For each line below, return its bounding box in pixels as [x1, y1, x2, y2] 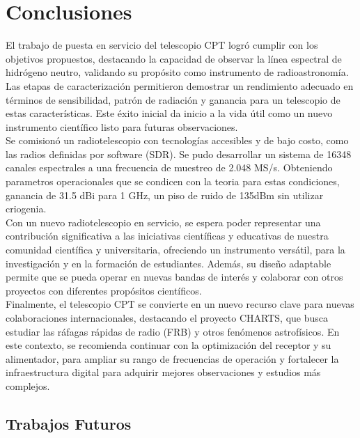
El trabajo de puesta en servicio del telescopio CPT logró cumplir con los [6, 38, 318, 52]
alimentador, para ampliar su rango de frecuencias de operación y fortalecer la [6, 351, 339, 366]
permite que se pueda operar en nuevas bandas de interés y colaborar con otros [6, 269, 343, 284]
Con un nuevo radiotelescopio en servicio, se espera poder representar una [6, 214, 321, 229]
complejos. [6, 378, 50, 393]
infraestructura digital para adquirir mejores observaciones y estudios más [6, 365, 321, 380]
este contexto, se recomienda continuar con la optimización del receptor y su [6, 338, 331, 352]
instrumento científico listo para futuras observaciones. [6, 119, 238, 134]
